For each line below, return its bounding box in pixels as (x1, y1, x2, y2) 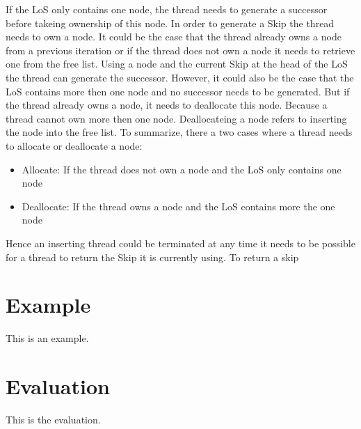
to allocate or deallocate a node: (6, 138, 143, 153)
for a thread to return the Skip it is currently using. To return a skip (6, 249, 299, 264)
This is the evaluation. (6, 412, 101, 426)
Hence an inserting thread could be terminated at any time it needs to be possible (6, 235, 355, 250)
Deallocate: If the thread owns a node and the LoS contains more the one (22, 198, 335, 213)
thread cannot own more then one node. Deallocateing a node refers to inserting (6, 111, 347, 125)
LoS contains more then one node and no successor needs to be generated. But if (6, 84, 350, 98)
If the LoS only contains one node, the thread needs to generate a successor (6, 2, 328, 16)
